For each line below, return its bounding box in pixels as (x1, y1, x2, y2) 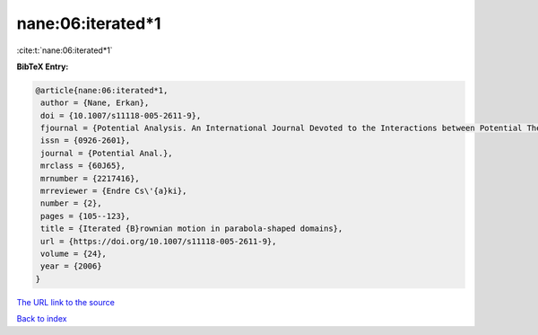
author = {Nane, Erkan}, (40, 98, 150, 108)
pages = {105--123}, (40, 211, 131, 221)
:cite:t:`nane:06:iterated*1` (16, 45, 113, 56)
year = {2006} (40, 261, 102, 271)
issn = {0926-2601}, (40, 136, 131, 145)
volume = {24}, (40, 249, 108, 259)
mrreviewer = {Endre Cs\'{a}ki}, (40, 186, 187, 197)
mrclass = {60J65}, (40, 161, 126, 171)
